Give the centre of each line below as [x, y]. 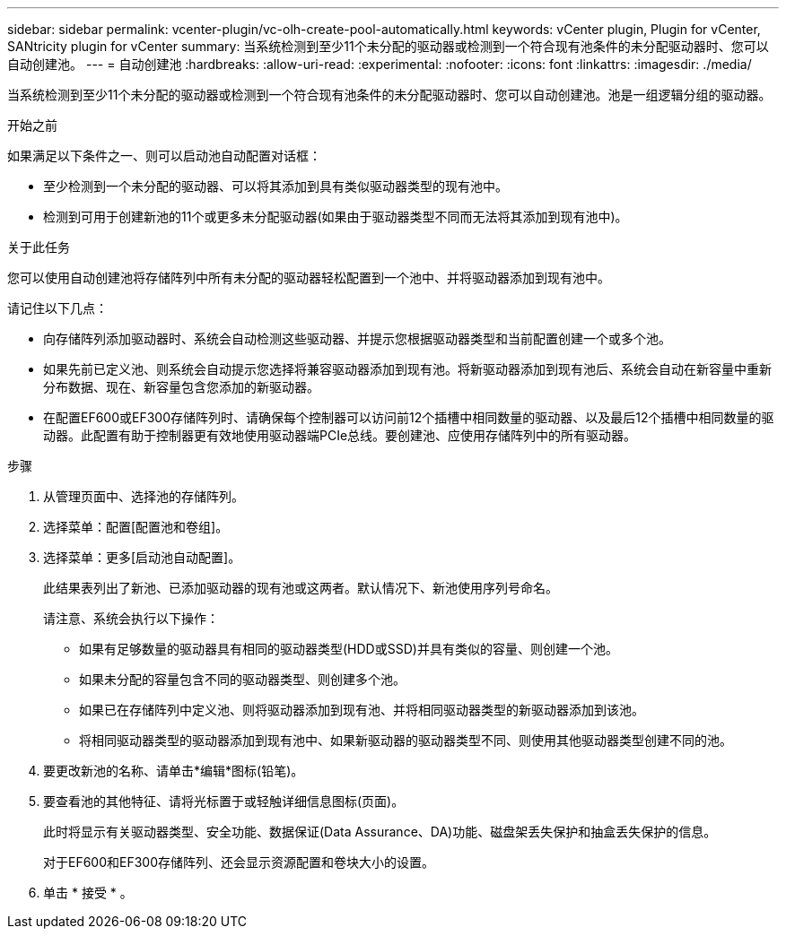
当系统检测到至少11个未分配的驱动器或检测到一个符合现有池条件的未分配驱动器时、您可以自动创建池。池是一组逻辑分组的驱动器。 [389, 95]
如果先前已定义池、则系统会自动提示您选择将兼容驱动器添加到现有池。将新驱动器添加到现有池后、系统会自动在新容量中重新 [407, 369]
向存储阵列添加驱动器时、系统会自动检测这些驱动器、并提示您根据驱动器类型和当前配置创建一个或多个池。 [357, 338]
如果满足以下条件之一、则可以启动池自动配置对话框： [164, 156]
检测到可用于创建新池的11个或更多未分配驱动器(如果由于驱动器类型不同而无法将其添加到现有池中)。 [336, 217]
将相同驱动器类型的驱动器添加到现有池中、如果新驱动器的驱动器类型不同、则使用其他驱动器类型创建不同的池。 [406, 740]
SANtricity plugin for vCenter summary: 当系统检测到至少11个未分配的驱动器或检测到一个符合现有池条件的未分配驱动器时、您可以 [388, 46]
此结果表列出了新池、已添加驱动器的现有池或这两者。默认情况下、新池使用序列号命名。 [301, 588]
